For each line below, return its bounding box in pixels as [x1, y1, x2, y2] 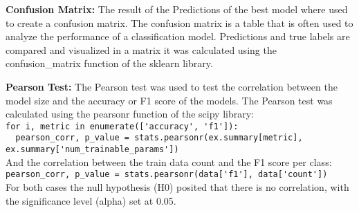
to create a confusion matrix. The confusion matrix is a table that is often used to [6, 15, 353, 30]
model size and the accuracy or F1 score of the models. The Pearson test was [6, 93, 333, 107]
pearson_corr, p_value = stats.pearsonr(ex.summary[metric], [15, 133, 303, 143]
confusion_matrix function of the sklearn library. [6, 56, 213, 71]
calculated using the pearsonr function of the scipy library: [6, 106, 254, 121]
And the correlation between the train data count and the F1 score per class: [6, 154, 332, 169]
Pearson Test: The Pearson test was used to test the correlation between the [6, 79, 338, 93]
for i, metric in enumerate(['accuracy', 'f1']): [6, 121, 239, 131]
